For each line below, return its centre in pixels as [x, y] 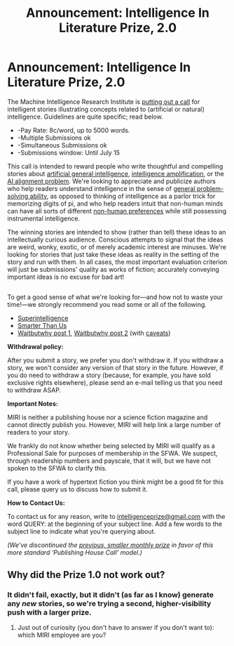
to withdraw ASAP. [34, 390]
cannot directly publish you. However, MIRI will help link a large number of [114, 425]
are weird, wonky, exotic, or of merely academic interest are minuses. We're [117, 246]
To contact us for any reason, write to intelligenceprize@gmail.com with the [116, 517]
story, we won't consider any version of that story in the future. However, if [116, 368]
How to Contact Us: [36, 503]
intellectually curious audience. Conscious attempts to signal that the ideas [115, 239]
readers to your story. [39, 433]
